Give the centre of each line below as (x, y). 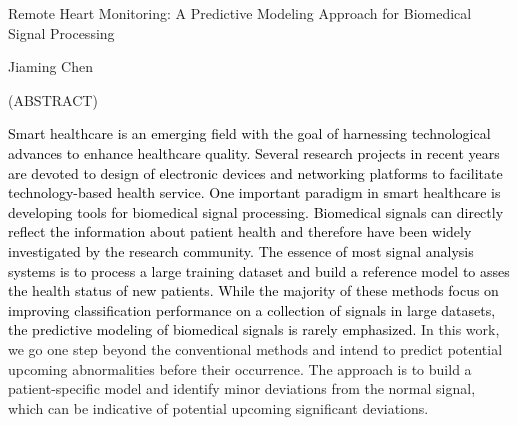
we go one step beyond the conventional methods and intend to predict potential (255, 348)
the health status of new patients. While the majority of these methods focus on (253, 290)
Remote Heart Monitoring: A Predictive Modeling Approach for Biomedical (240, 13)
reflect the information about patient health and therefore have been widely (240, 231)
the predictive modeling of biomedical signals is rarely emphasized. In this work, (254, 329)
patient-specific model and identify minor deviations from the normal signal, (242, 388)
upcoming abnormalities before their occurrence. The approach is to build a (240, 368)
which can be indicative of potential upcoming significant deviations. (218, 407)
